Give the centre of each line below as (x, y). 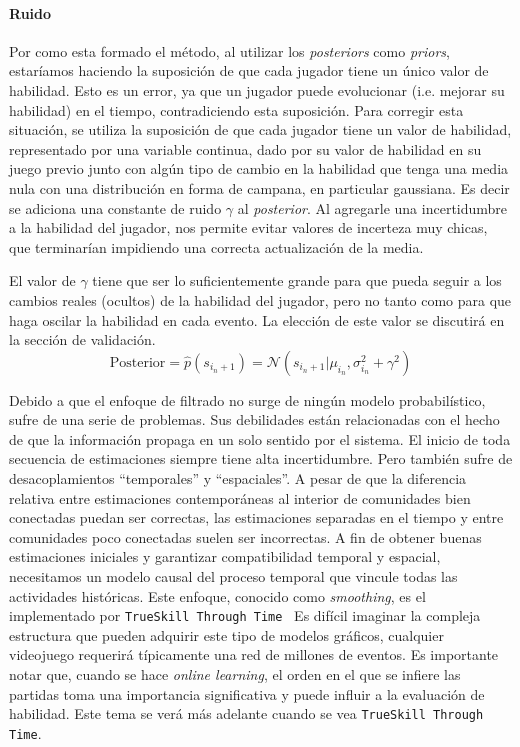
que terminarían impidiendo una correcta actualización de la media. (216, 246)
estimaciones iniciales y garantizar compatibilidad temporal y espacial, (225, 556)
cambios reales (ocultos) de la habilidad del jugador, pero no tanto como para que (260, 299)
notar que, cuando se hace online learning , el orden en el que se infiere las (235, 674)
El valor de (42, 280)
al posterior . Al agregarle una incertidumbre (372, 207)
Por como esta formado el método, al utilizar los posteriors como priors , (229, 50)
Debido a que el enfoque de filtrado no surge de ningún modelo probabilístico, (247, 399)
